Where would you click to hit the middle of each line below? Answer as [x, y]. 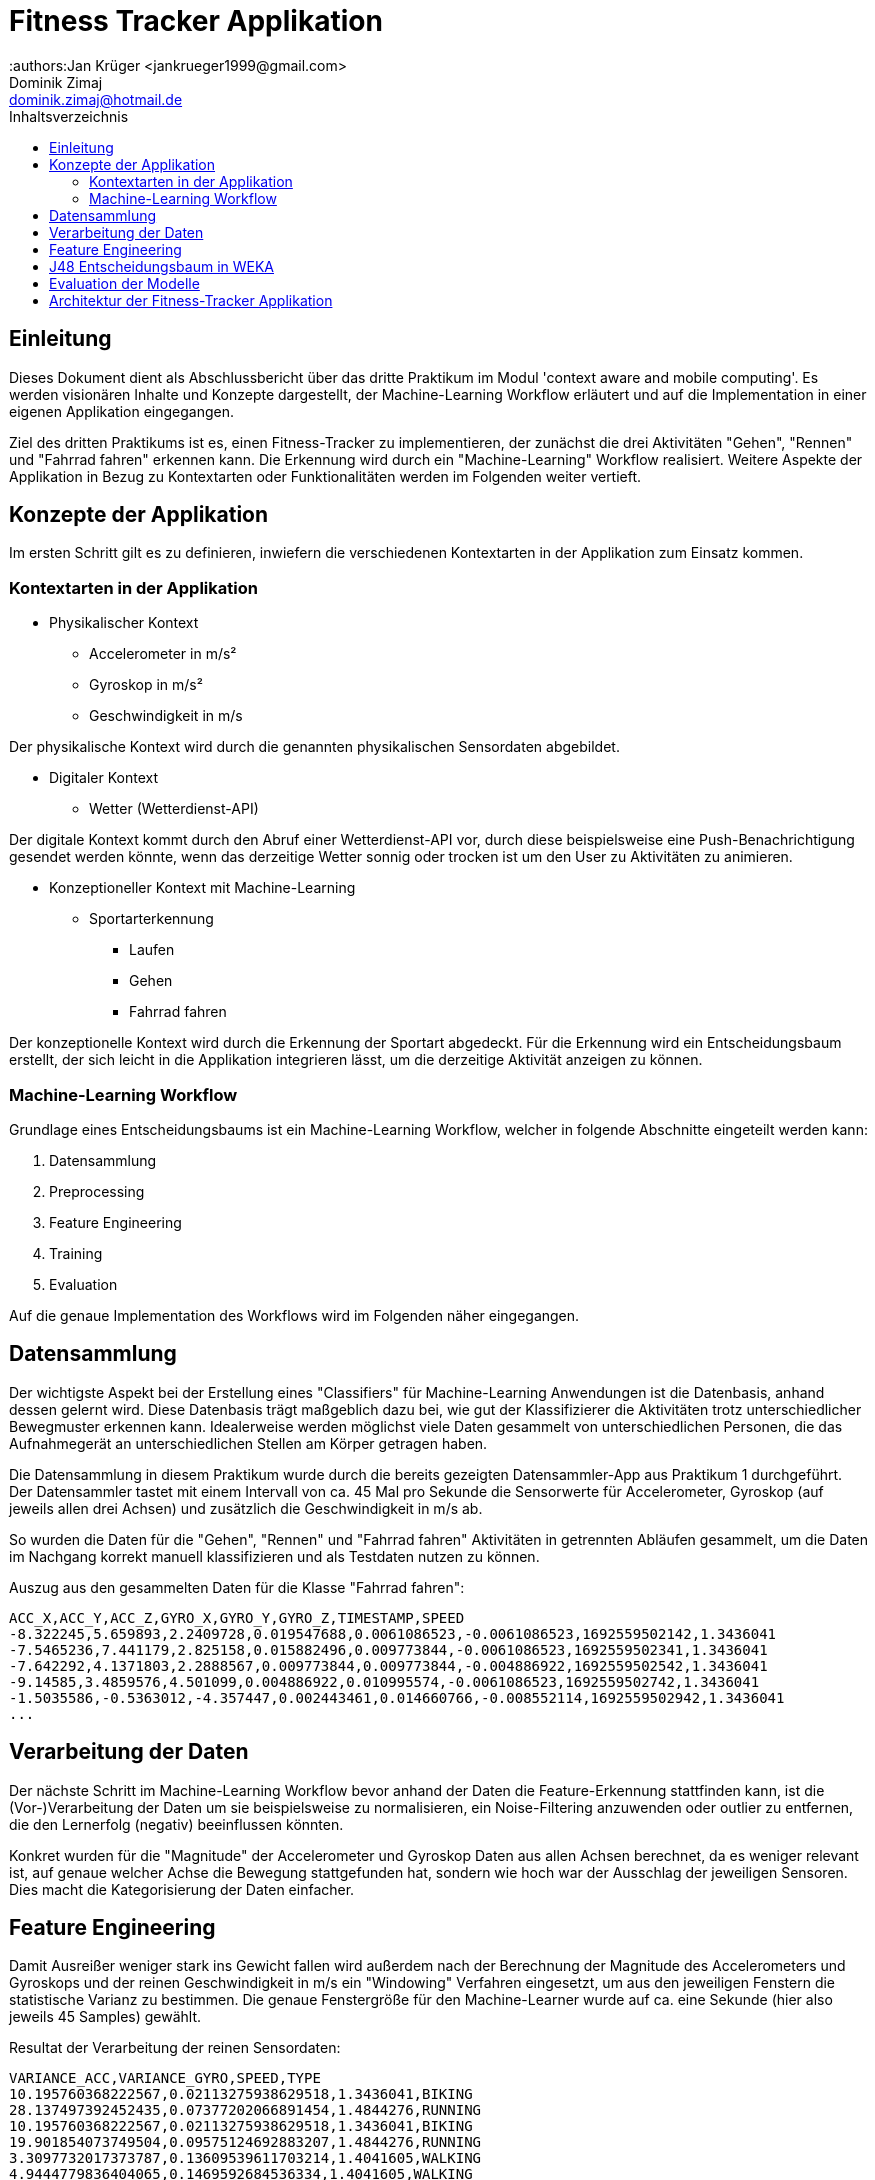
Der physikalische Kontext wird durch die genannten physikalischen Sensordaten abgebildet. [314, 747]
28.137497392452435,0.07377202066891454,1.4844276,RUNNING [245, 2110]
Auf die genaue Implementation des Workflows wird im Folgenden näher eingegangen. [294, 1315]
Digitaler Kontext [104, 778]
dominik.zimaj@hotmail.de [96, 99]
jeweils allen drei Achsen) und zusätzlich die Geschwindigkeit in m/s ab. [246, 1508]
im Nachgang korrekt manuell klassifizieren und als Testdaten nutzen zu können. [274, 1556]
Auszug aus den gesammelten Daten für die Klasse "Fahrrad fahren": [237, 1587]
